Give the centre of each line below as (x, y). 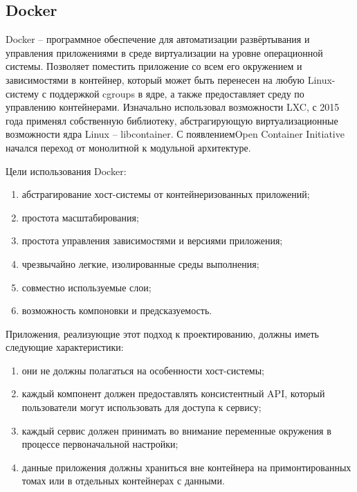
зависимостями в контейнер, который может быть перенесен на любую (155, 79)
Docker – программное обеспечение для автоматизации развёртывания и (158, 39)
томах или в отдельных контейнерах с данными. (123, 481)
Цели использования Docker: (66, 171)
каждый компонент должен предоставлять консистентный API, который (173, 393)
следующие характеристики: (65, 347)
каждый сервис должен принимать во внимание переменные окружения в (176, 430)
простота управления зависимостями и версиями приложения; (152, 240)
